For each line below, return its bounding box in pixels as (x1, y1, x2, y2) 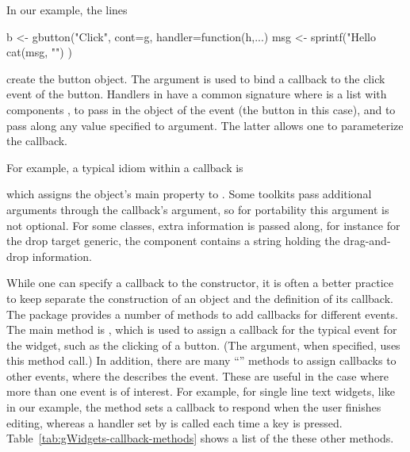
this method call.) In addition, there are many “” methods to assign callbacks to (6, 352, 397, 369)
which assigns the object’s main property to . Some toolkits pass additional (6, 186, 372, 202)
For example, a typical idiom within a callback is (6, 159, 243, 175)
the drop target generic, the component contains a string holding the (6, 232, 340, 249)
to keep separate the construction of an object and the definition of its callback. (6, 289, 393, 306)
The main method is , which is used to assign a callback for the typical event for (6, 321, 397, 338)
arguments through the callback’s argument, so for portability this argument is (6, 201, 389, 217)
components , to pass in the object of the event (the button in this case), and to (6, 101, 396, 117)
